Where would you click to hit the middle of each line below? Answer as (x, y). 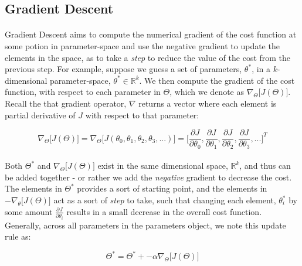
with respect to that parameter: (142, 115)
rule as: (18, 236)
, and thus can (265, 166)
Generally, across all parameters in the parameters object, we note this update (145, 225)
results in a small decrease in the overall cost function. (164, 211)
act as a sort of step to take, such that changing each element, (165, 200)
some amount (29, 211)
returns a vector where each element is (208, 103)
